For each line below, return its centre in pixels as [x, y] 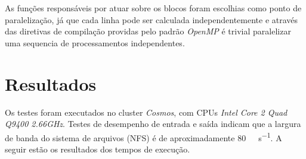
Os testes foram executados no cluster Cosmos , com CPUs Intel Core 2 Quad [146, 112]
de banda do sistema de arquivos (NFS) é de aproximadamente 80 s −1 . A [143, 136]
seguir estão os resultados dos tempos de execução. [98, 149]
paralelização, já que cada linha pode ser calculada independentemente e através [152, 19]
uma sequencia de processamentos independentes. [95, 42]
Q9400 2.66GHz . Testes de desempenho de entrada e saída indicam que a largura [153, 124]
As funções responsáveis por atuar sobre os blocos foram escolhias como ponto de [153, 8]
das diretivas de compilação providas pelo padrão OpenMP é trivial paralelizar [148, 31]
